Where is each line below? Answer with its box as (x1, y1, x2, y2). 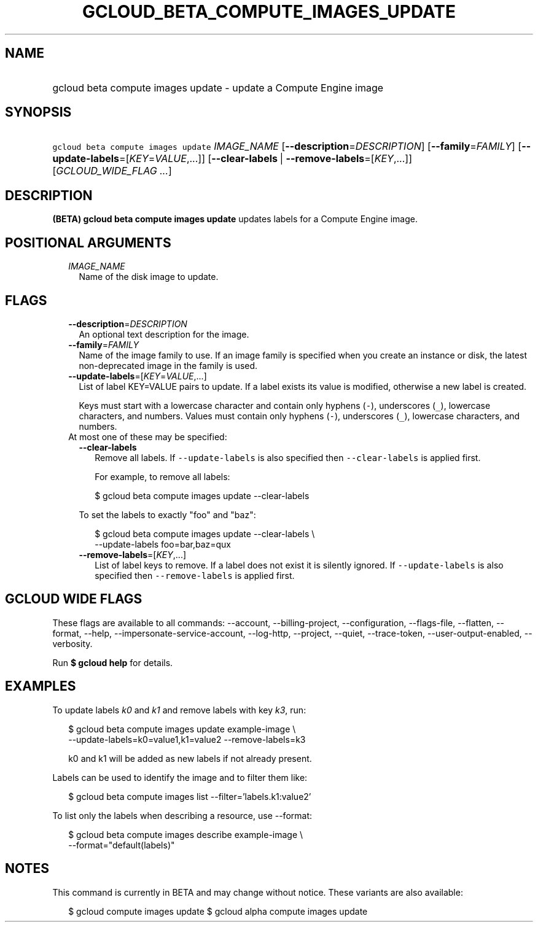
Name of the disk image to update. (79, 271, 219, 282)
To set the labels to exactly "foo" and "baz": (79, 509, 256, 520)
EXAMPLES (5, 678, 76, 694)
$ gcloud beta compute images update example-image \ (68, 723, 296, 734)
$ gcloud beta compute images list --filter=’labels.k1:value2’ (68, 791, 311, 802)
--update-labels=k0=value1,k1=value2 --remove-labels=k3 (68, 734, 306, 745)
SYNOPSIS (5, 104, 72, 120)
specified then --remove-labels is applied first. (95, 570, 295, 581)
